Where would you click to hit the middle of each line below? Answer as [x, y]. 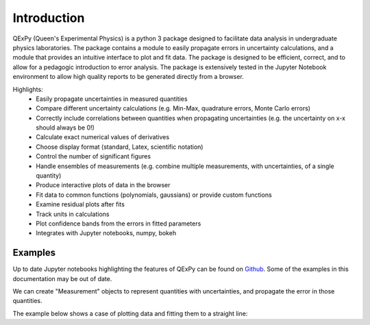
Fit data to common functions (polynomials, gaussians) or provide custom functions [154, 195]
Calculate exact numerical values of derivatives [103, 137]
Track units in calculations [73, 214]
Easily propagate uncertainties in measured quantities [112, 99]
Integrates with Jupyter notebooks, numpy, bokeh [106, 233]
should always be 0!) [65, 128]
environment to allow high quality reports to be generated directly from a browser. [128, 77]
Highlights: [28, 89]
